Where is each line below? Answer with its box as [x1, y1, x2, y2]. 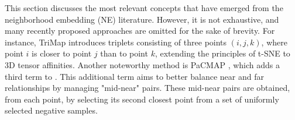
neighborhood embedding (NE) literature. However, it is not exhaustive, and [5, 13, 279, 25]
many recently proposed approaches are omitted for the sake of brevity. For [5, 24, 275, 37]
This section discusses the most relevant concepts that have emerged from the [5, 2, 283, 13]
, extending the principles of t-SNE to [155, 47, 290, 59]
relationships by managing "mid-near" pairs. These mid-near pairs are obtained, [5, 82, 290, 94]
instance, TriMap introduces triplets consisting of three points [5, 36, 227, 48]
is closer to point [32, 47, 92, 59]
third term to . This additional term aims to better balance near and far [5, 70, 264, 82]
